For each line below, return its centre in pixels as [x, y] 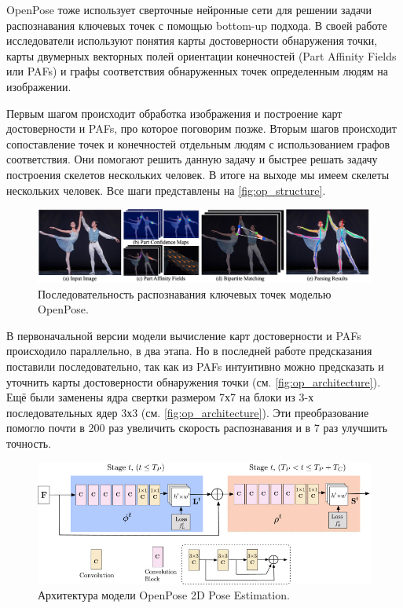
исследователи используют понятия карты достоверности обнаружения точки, [192, 40]
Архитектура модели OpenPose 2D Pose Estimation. [164, 595]
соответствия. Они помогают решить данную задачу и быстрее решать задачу [192, 159]
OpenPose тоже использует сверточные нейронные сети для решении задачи [189, 9]
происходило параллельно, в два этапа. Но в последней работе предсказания [189, 351]
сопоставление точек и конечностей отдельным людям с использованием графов [198, 143]
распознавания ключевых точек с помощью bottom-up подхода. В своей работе [197, 25]
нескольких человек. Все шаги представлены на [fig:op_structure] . [166, 190]
